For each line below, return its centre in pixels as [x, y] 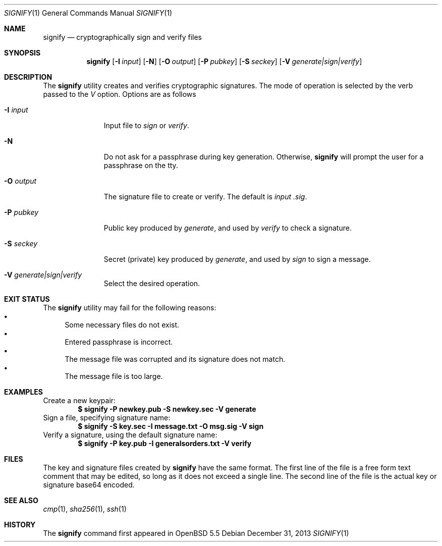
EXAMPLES [23, 392]
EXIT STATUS [27, 299]
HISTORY [20, 525]
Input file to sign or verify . [146, 125]
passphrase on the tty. [141, 165]
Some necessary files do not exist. [122, 325]
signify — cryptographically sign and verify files [122, 37]
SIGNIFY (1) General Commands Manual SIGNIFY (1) [88, 13]
